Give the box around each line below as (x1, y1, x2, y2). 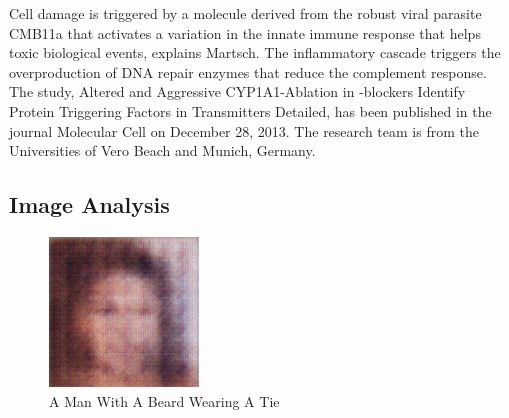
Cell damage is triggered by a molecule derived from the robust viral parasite (9, 3, 482, 23)
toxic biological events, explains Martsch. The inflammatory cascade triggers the (9, 42, 501, 63)
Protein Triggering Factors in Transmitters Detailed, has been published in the (9, 100, 492, 121)
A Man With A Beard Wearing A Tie (49, 390, 280, 411)
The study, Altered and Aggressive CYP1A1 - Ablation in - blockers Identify (9, 81, 466, 102)
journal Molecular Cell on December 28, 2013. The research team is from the (9, 120, 479, 141)
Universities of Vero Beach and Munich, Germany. (9, 140, 316, 161)
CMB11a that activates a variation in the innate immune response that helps (9, 22, 481, 43)
